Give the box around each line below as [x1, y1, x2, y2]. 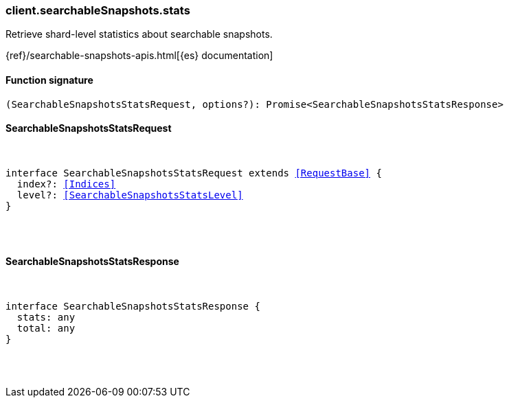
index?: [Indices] [16, 178, 116, 189]
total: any [16, 323, 76, 334]
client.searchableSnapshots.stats [5, 3, 190, 17]
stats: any [16, 312, 76, 323]
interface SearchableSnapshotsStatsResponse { [5, 301, 260, 312]
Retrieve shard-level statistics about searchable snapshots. [5, 28, 273, 41]
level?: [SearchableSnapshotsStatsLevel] [16, 189, 243, 200]
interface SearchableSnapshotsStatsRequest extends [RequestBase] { [5, 167, 382, 179]
